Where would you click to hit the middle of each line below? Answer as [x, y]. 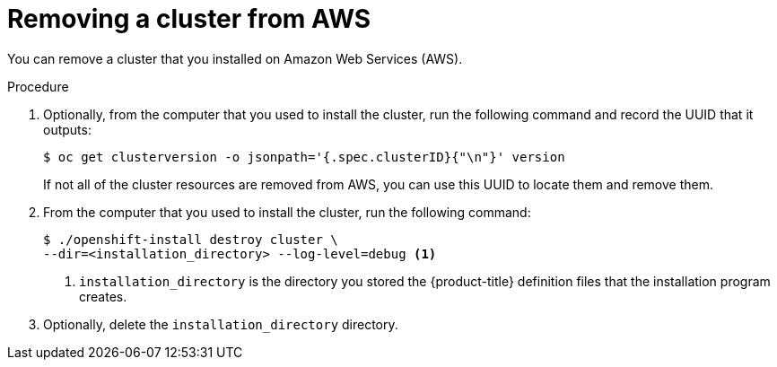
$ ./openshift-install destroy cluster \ [191, 239]
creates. [103, 296]
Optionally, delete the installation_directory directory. [221, 324]
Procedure [38, 86]
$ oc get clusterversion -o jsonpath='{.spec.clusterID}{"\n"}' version [304, 157]
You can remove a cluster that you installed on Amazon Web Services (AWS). [235, 58]
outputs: [67, 129]
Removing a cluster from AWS [189, 19]
